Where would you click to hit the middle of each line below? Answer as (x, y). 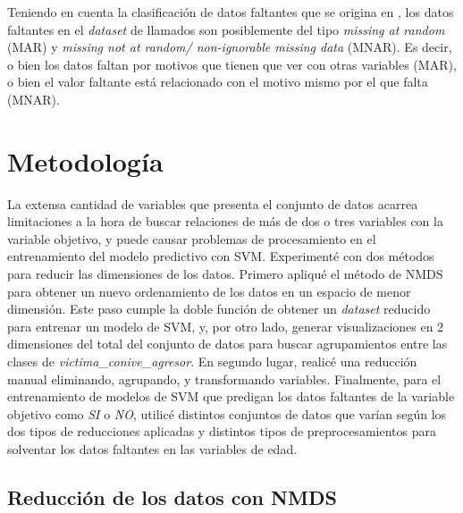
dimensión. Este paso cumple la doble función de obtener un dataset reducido (219, 309)
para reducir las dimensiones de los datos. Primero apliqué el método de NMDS (225, 274)
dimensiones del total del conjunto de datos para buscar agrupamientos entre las (227, 344)
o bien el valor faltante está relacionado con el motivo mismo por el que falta (218, 82)
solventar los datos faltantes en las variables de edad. (152, 449)
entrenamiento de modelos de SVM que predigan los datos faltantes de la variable (231, 396)
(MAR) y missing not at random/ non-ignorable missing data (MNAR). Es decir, (230, 47)
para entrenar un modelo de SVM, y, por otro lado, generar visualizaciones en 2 (226, 326)
